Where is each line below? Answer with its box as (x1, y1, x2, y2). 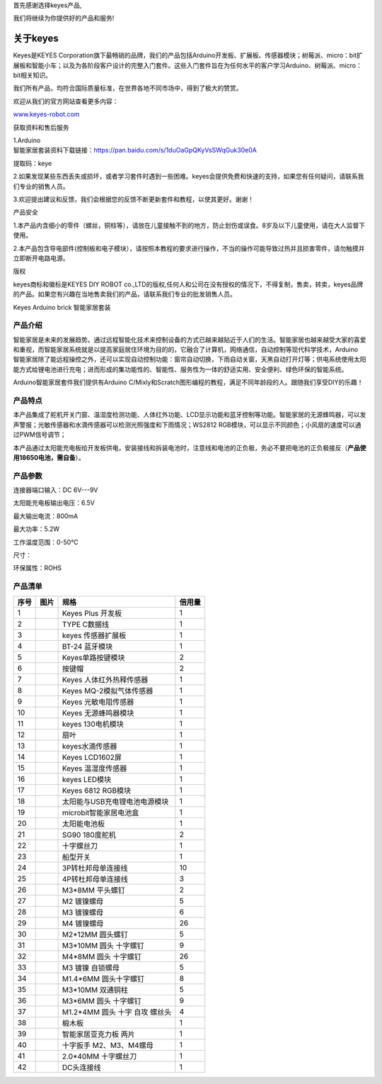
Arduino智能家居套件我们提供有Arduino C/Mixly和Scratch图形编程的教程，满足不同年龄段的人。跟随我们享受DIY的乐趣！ (13, 378, 364, 386)
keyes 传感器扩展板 (62, 630, 127, 640)
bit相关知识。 (13, 71, 52, 79)
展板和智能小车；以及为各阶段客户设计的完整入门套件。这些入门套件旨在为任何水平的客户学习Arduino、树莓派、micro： (13, 61, 362, 69)
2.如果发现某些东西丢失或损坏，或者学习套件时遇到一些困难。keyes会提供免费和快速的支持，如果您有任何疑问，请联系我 (13, 172, 364, 181)
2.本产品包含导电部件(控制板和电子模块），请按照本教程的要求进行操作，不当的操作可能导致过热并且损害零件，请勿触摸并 (13, 244, 365, 252)
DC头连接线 (62, 1062, 101, 1072)
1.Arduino (13, 136, 41, 145)
